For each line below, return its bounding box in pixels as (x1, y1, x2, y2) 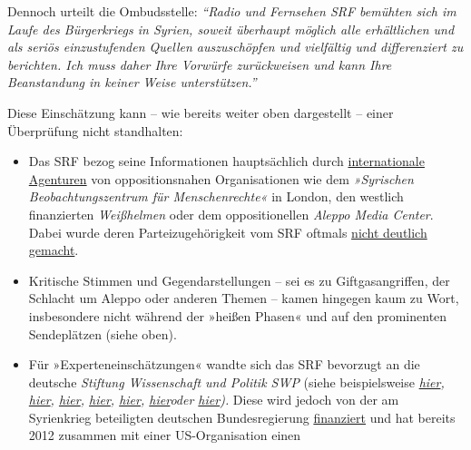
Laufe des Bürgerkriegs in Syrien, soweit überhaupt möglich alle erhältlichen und (7, 19, 455, 38)
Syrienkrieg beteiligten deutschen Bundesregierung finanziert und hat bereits (28, 407, 456, 426)
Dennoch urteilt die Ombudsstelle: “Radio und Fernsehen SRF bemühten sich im (7, 2, 456, 20)
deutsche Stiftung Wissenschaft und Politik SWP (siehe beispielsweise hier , (28, 372, 445, 391)
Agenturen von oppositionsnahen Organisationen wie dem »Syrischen (28, 169, 414, 188)
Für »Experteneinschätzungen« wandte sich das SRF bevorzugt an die (28, 355, 420, 374)
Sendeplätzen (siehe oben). (28, 324, 177, 343)
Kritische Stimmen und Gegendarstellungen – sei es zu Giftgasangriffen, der (28, 270, 450, 289)
